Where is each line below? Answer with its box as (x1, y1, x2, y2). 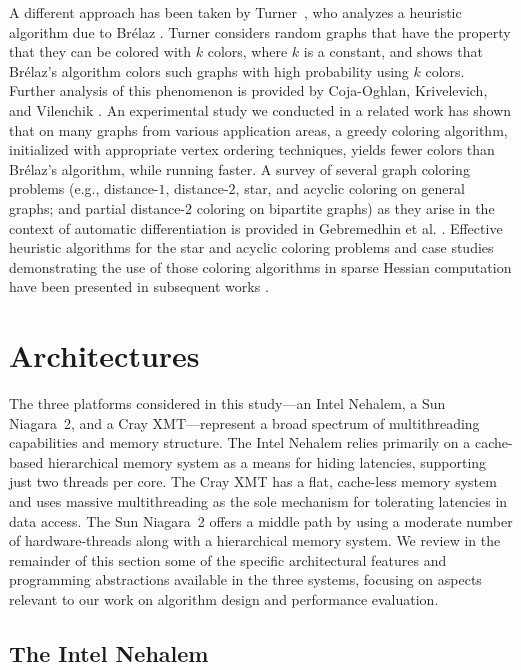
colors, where (207, 41, 288, 62)
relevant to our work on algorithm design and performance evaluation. (9, 588, 439, 609)
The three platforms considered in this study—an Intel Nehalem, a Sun (9, 393, 446, 414)
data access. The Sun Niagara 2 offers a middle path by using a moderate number (9, 510, 513, 531)
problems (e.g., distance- (9, 178, 159, 199)
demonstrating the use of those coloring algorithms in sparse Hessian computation (9, 256, 512, 277)
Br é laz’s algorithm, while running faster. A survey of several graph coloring (9, 158, 470, 179)
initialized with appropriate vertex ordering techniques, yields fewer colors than (9, 139, 495, 160)
